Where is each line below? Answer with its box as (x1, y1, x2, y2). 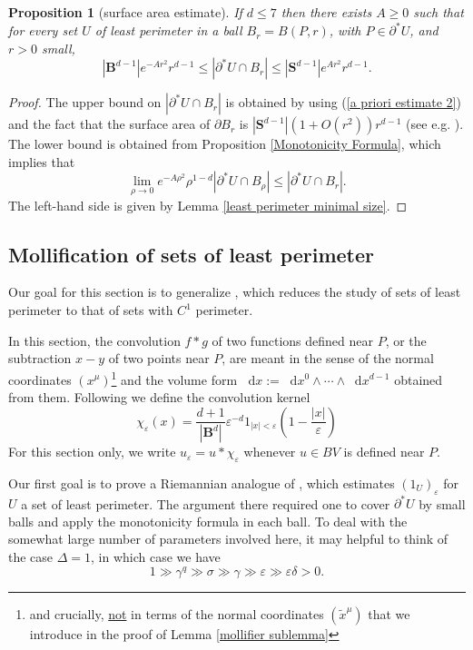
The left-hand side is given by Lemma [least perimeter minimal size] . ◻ (8, 195, 408, 214)
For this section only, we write (8, 442, 176, 461)
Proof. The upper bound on (8, 93, 162, 112)
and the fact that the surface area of (8, 114, 211, 133)
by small (419, 494, 466, 513)
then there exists (281, 3, 372, 21)
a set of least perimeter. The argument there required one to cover (21, 494, 390, 513)
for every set (8, 21, 78, 40)
